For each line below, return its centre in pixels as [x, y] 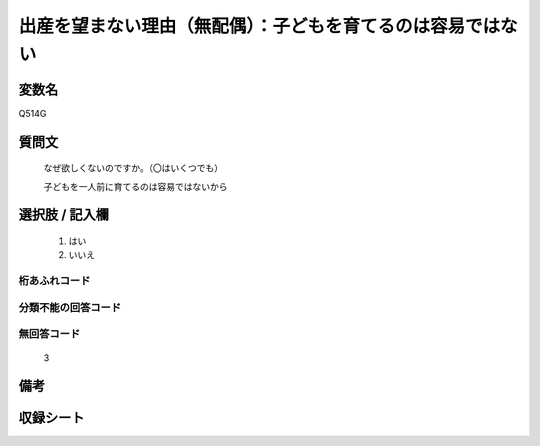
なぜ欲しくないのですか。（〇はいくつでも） [133, 168]
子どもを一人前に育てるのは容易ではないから [135, 186]
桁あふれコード [54, 281]
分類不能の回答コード [70, 307]
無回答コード [49, 334]
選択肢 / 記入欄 [64, 215]
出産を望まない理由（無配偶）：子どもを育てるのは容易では [259, 26]
